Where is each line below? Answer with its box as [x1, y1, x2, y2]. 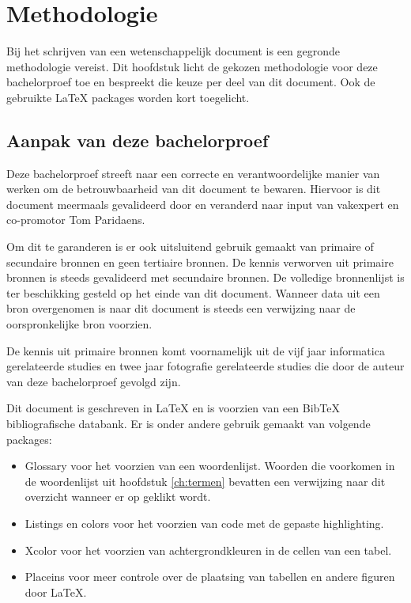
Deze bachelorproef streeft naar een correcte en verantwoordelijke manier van [6, 165, 380, 181]
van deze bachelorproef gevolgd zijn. [6, 373, 181, 389]
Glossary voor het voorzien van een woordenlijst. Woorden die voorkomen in [25, 457, 395, 474]
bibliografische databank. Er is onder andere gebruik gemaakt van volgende [6, 415, 371, 432]
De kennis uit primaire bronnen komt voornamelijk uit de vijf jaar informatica [6, 342, 385, 358]
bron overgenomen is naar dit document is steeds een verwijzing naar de [6, 300, 356, 317]
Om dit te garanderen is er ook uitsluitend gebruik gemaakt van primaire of [6, 238, 374, 255]
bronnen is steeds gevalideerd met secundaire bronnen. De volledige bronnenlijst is [6, 269, 405, 286]
